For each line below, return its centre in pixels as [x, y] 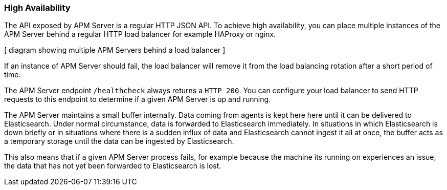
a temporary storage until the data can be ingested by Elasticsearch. [119, 141]
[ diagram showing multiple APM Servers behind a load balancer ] [115, 50]
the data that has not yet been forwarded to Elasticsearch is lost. [113, 166]
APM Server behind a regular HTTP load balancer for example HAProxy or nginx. [140, 34]
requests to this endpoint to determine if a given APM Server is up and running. [138, 99]
